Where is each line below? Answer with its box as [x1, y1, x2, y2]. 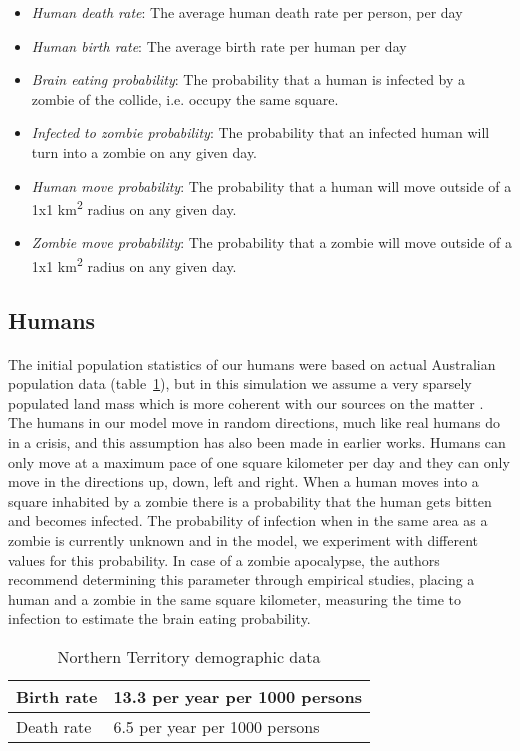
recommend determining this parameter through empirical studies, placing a [8, 569, 475, 590]
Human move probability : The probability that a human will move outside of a [31, 175, 512, 196]
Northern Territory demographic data [57, 644, 321, 668]
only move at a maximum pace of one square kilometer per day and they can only [8, 451, 510, 472]
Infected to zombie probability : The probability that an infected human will [31, 122, 490, 143]
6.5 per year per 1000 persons [113, 714, 320, 738]
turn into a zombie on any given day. [31, 141, 258, 162]
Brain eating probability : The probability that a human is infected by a [31, 69, 466, 90]
